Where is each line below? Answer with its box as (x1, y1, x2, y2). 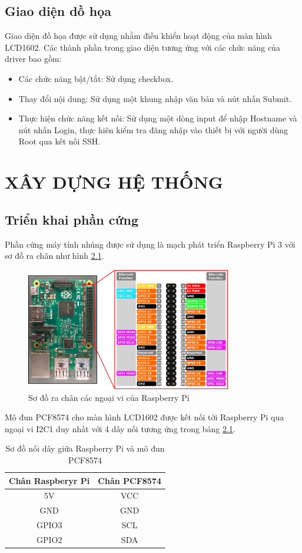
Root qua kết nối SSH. (18, 135, 101, 147)
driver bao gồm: (5, 52, 62, 65)
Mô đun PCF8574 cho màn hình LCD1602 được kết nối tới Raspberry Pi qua (5, 411, 284, 423)
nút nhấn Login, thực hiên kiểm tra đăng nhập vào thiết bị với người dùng (18, 123, 288, 136)
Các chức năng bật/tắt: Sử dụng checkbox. (18, 72, 174, 84)
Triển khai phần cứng (5, 210, 138, 228)
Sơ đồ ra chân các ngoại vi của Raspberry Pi (28, 391, 190, 403)
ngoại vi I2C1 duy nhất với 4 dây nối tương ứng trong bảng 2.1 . (5, 422, 235, 434)
